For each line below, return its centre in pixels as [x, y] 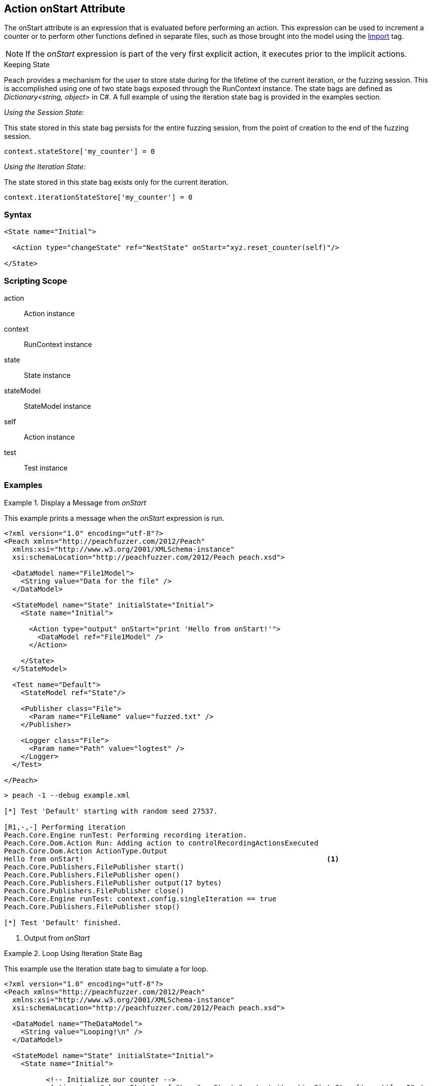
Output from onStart [57, 938]
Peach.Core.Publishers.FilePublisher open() [92, 875]
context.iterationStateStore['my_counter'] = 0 [98, 197]
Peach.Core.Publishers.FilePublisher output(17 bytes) [113, 883]
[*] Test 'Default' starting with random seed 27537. [111, 811]
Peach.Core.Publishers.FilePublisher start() [94, 867]
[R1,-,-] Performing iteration [65, 827]
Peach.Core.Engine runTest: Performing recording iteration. [126, 835]
